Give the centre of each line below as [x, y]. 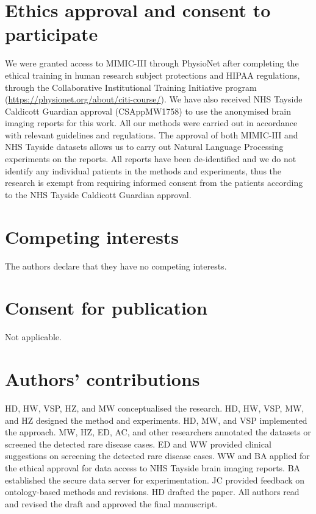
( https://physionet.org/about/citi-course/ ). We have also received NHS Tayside [154, 99]
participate [52, 34]
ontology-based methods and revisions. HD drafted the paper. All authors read [152, 492]
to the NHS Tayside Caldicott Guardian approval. [98, 194]
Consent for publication [106, 308]
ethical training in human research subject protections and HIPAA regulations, [153, 75]
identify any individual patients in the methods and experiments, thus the [143, 170]
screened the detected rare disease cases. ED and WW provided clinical [138, 444]
